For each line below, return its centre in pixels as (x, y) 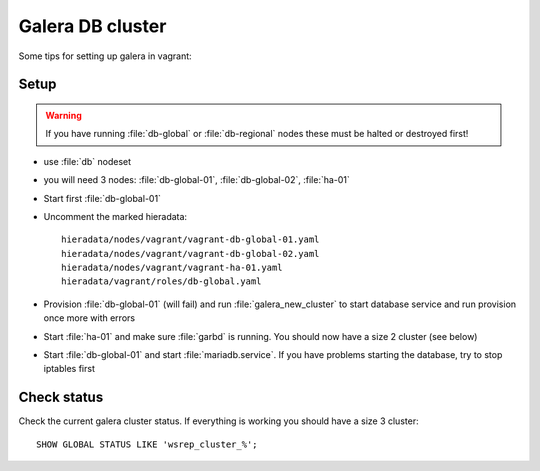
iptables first (69, 369)
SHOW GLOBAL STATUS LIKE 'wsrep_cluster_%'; (147, 444)
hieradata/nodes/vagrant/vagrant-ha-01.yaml (172, 268)
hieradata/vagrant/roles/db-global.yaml (161, 281)
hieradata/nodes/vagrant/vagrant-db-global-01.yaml (190, 239)
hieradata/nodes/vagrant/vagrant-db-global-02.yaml (190, 253)
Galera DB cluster (92, 26)
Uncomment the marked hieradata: (115, 216)
